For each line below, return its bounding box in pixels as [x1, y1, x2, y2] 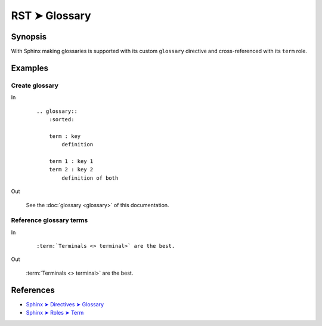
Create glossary [11, 81, 59, 90]
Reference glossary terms [11, 216, 88, 224]
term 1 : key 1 [48, 158, 94, 164]
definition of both [61, 174, 119, 182]
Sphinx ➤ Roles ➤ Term [26, 309, 84, 316]
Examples [11, 63, 49, 73]
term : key [48, 133, 81, 140]
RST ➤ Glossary [11, 9, 92, 22]
